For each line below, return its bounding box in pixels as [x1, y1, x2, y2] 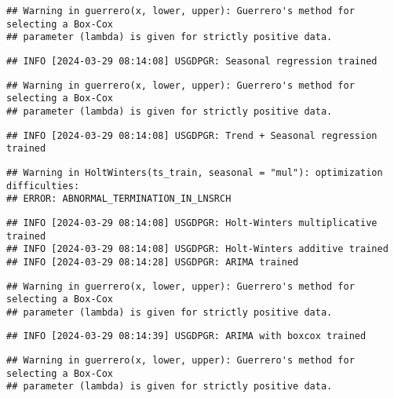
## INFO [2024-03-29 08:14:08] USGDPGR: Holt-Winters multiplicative [6, 217, 378, 228]
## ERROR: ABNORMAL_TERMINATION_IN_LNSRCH [6, 193, 232, 205]
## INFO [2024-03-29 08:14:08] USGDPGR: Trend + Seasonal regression [6, 130, 378, 141]
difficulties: [6, 180, 80, 192]
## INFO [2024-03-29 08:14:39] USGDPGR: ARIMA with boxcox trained [6, 330, 367, 342]
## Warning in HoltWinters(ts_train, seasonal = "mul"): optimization [6, 166, 383, 178]
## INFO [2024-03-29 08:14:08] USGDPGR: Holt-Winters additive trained [6, 243, 389, 255]
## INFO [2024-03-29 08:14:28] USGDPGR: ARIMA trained [6, 256, 299, 268]
